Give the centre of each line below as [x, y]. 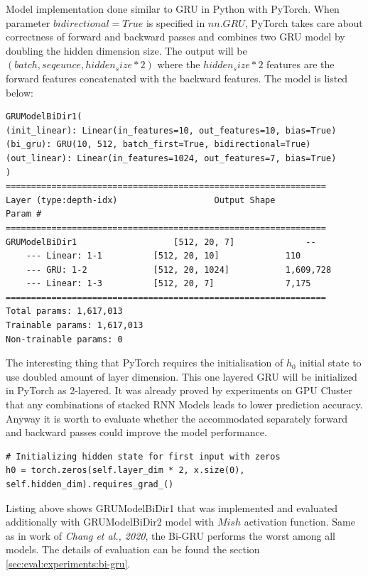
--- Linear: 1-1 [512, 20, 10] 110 [163, 256]
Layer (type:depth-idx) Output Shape [141, 200]
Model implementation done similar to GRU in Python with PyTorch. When [173, 9]
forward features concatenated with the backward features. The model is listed [177, 78]
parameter [28, 22]
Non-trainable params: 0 [64, 339]
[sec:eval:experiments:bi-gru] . [68, 563]
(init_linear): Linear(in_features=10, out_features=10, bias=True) [171, 130]
